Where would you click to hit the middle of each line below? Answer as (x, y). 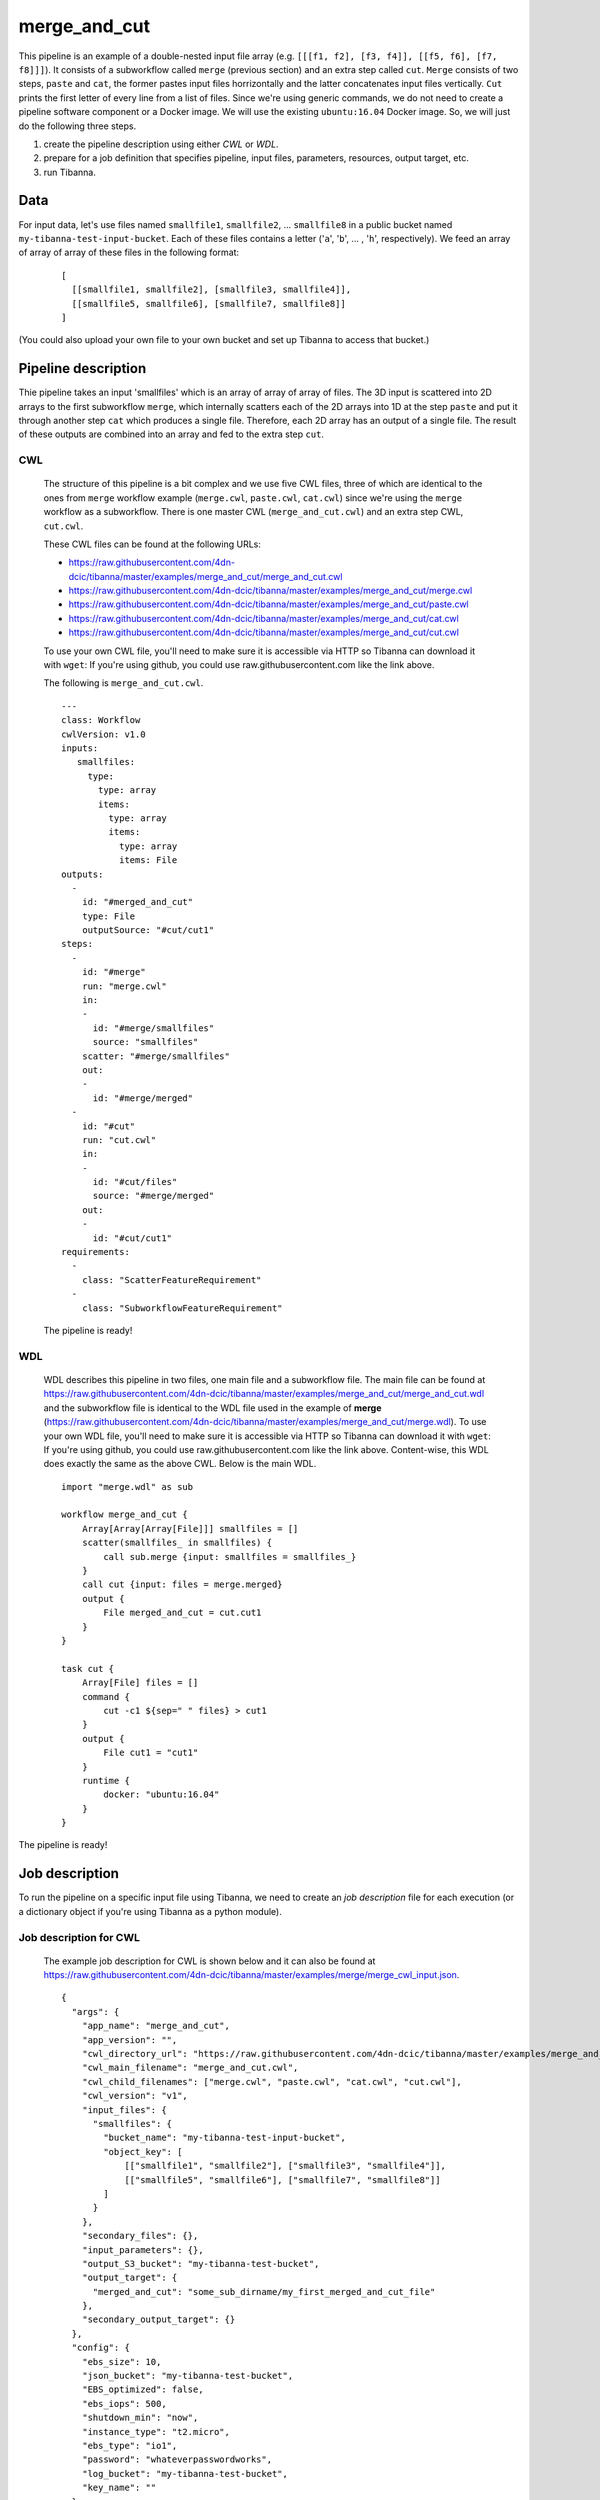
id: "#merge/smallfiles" (153, 1028)
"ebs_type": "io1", (129, 2445)
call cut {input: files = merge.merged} (182, 1584)
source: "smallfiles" (145, 1042)
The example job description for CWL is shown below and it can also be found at (209, 1961)
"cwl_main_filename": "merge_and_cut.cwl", (190, 2068)
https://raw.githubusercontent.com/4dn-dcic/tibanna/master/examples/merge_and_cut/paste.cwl (268, 604)
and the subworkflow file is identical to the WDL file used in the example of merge (212, 1407)
